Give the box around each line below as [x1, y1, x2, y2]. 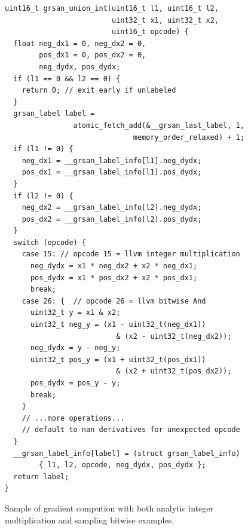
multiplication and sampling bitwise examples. [5, 513, 174, 526]
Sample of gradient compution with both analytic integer [5, 501, 213, 514]
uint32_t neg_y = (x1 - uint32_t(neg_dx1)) [30, 320, 206, 329]
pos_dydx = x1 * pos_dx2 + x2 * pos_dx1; [30, 273, 198, 282]
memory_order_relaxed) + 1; [133, 133, 244, 142]
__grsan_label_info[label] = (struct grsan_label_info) [13, 449, 240, 458]
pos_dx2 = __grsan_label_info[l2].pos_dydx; [22, 215, 202, 223]
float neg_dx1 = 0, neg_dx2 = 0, [13, 39, 146, 48]
